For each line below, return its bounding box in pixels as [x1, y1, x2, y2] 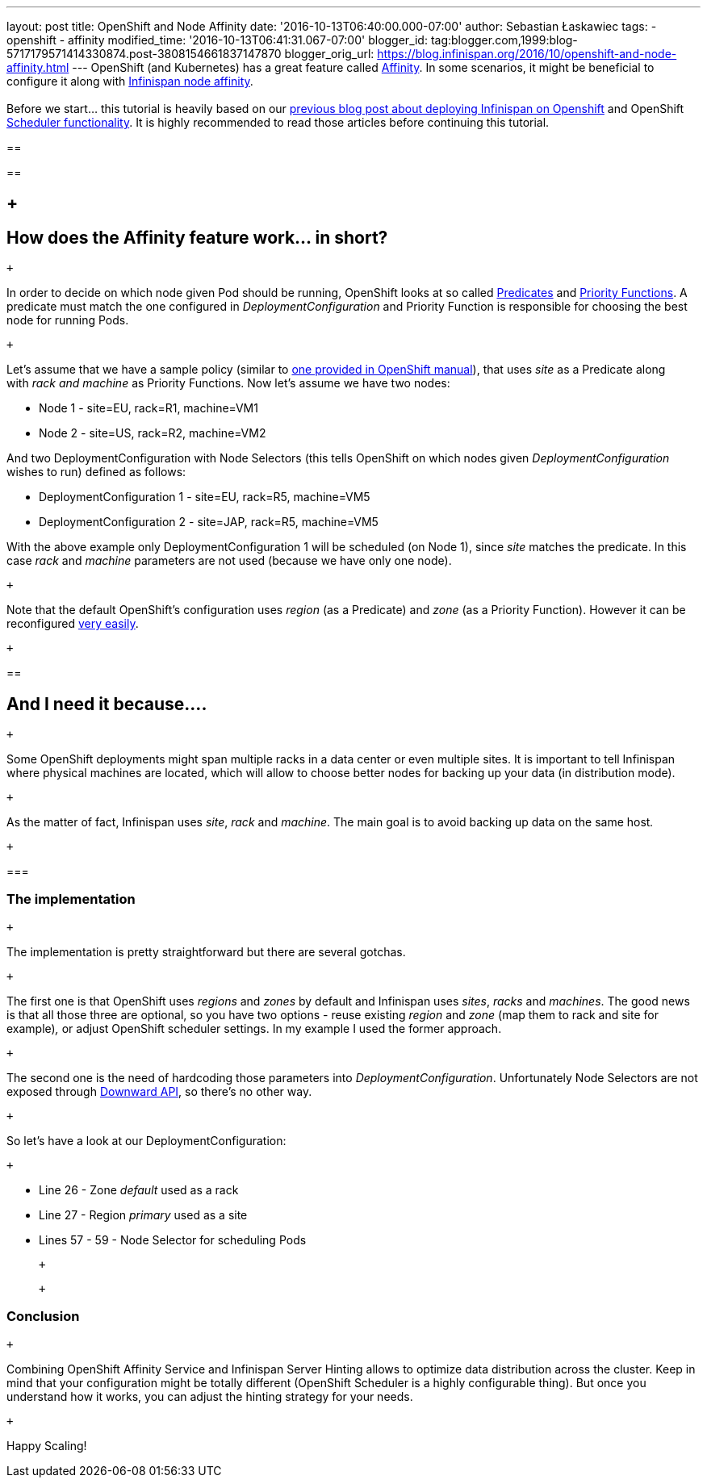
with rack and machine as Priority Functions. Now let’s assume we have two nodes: [6, 376, 450, 391]
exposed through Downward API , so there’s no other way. [6, 1084, 312, 1098]
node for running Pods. [6, 313, 129, 328]
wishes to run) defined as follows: [6, 465, 186, 479]
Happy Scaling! [6, 1438, 87, 1453]
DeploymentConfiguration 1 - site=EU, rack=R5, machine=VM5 [39, 490, 370, 504]
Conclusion [6, 1308, 80, 1325]
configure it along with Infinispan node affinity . [6, 74, 253, 88]
